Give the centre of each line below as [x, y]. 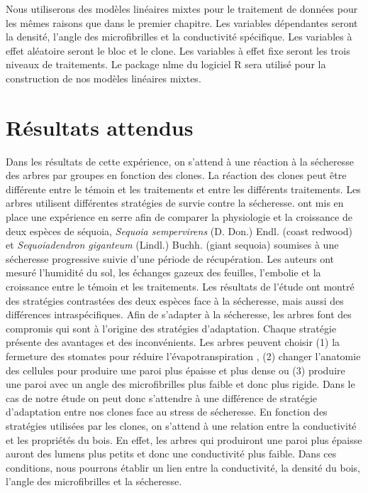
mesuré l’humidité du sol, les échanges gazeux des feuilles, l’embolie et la [163, 272]
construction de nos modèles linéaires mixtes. [104, 78]
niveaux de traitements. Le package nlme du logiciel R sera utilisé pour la [166, 64]
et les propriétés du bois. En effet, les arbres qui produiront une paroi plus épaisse [184, 439]
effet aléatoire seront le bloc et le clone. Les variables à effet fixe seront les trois [178, 50]
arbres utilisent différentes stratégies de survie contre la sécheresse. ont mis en [175, 203]
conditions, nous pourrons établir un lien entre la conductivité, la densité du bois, [183, 467]
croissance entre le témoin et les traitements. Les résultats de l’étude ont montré [180, 287]
